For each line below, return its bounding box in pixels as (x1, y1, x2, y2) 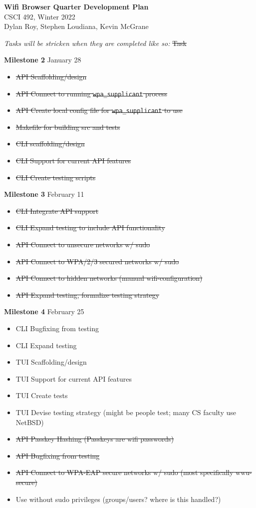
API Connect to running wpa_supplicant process (15, 88, 168, 98)
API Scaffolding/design (15, 71, 87, 81)
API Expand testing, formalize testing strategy (15, 289, 160, 300)
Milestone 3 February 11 (4, 189, 84, 199)
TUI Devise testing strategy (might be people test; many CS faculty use (15, 407, 236, 417)
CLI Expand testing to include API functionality (15, 222, 165, 233)
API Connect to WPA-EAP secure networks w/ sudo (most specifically (15, 467, 234, 478)
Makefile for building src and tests (15, 121, 120, 132)
